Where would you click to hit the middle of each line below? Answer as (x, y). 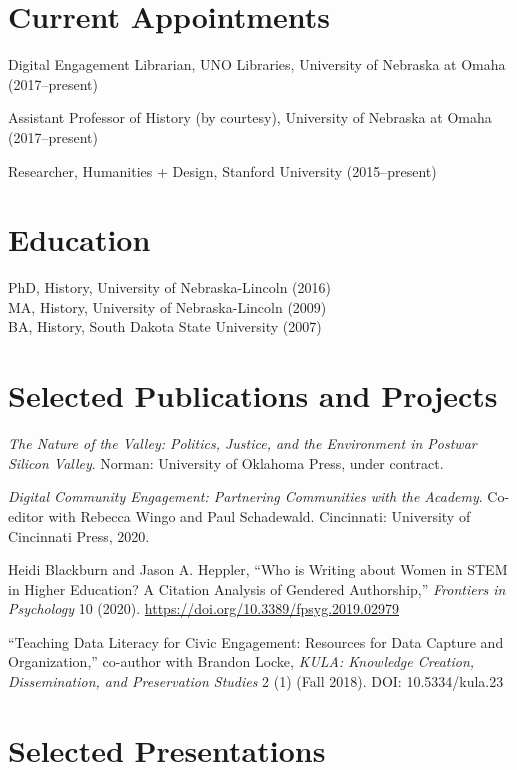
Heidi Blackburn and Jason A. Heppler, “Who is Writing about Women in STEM (258, 569)
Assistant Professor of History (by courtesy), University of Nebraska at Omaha (250, 117)
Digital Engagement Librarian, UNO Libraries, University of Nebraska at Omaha (257, 64)
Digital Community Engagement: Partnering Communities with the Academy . (245, 496)
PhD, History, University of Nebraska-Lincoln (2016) (169, 287)
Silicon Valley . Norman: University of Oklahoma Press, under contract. (226, 462)
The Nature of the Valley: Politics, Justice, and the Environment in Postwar (242, 443)
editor (26, 515)
